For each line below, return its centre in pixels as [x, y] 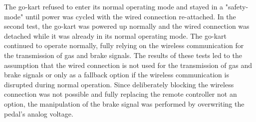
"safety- [237, 6]
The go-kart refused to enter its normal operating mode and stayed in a [114, 6]
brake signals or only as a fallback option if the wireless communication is [117, 75]
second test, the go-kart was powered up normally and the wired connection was [127, 26]
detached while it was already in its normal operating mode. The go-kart [115, 35]
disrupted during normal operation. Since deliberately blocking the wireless [119, 84]
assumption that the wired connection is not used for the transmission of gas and [128, 65]
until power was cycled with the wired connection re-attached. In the [130, 16]
